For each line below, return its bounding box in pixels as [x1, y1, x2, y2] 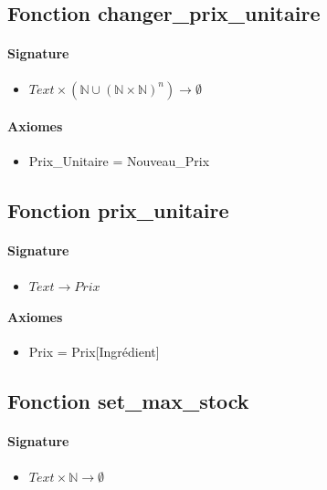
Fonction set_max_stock [7, 387, 249, 415]
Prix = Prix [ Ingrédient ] [28, 342, 160, 361]
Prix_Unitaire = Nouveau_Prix [28, 151, 210, 171]
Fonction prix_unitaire [7, 196, 229, 224]
